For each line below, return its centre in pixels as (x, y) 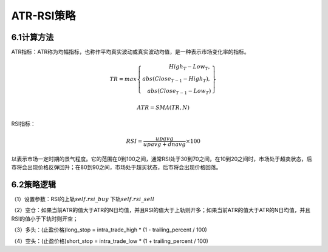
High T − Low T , (189, 68)
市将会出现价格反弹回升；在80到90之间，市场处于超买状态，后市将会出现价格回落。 (116, 167)
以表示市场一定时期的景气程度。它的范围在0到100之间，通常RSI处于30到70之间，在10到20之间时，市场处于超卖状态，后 (162, 159)
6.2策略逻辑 (34, 184)
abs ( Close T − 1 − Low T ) (179, 91)
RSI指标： (23, 124)
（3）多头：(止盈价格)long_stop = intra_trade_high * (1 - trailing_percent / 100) (109, 230)
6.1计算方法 (32, 37)
